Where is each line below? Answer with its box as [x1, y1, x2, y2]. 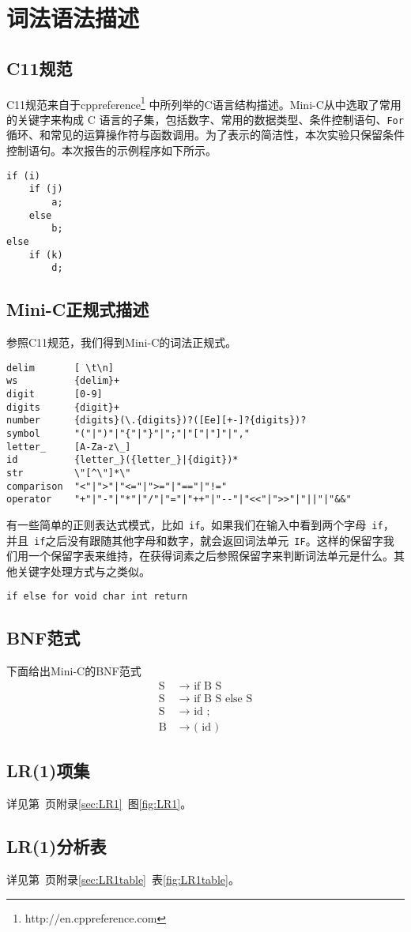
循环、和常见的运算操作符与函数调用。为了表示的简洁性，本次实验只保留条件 [6, 126, 405, 143]
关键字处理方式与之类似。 [17, 562, 150, 579]
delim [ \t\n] [6, 362, 115, 374]
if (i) [6, 170, 40, 182]
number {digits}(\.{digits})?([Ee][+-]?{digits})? [6, 415, 307, 427]
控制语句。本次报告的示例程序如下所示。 [6, 142, 217, 159]
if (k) [28, 249, 63, 261]
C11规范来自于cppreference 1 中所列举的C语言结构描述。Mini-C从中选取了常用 [6, 93, 402, 112]
